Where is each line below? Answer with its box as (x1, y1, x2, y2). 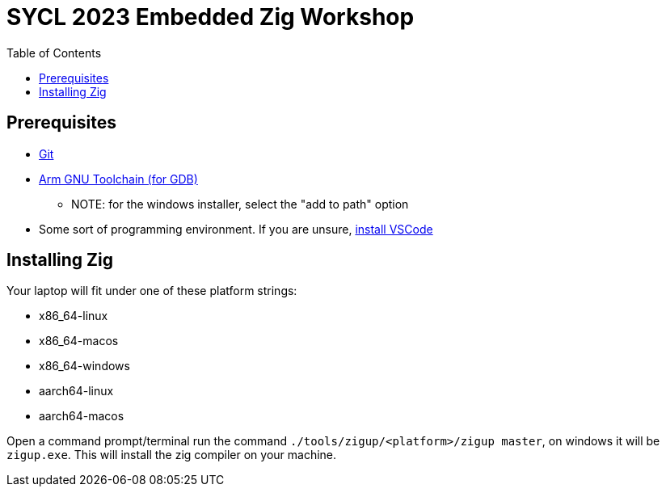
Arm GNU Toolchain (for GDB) (39, 171, 198, 186)
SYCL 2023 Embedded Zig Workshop (6, 3, 415, 31)
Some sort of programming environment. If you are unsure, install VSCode (39, 221, 433, 236)
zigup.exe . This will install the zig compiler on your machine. (6, 448, 337, 462)
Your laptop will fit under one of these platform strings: (6, 284, 297, 298)
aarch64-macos (39, 409, 124, 423)
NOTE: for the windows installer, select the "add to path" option (71, 196, 409, 211)
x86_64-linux (39, 309, 108, 323)
